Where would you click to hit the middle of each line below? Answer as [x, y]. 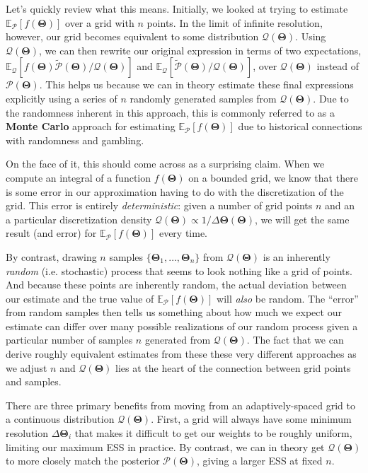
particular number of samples [69, 340]
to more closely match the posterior [83, 461]
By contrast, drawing [51, 256]
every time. [183, 233]
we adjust [27, 367]
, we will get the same [302, 219]
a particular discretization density [79, 219]
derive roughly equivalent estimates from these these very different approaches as [181, 354]
